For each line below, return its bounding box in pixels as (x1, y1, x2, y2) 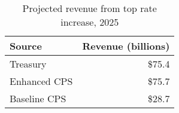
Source (10, 39, 42, 53)
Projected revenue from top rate (22, 1, 157, 15)
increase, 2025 (60, 15, 119, 29)
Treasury (10, 57, 47, 71)
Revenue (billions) (82, 39, 170, 53)
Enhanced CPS (10, 74, 73, 88)
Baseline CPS (10, 91, 66, 105)
